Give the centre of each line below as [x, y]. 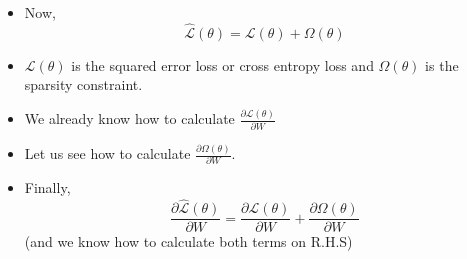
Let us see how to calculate [107, 153]
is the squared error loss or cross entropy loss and [222, 64]
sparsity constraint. [83, 84]
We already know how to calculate [129, 118]
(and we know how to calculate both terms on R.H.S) [188, 241]
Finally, [47, 187]
